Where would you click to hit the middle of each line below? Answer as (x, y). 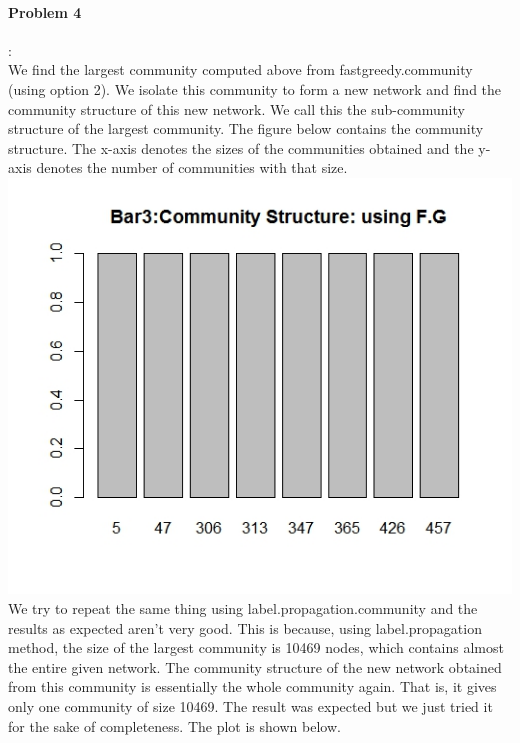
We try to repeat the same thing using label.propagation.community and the (243, 608)
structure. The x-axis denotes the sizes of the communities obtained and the (241, 147)
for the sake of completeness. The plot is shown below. (174, 725)
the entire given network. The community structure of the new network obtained (255, 666)
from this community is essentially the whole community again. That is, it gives (252, 686)
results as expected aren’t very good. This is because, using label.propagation (245, 627)
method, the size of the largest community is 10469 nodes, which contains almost (256, 647)
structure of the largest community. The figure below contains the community (246, 128)
